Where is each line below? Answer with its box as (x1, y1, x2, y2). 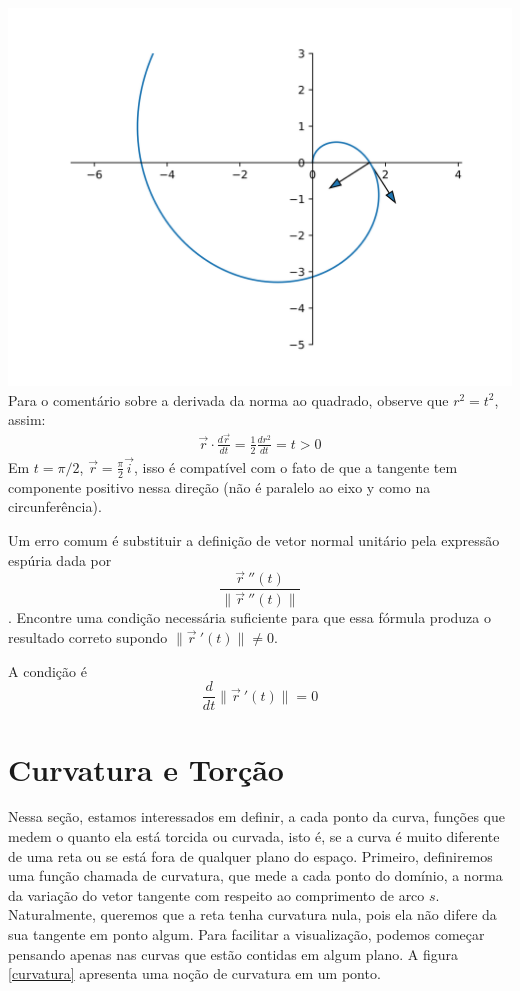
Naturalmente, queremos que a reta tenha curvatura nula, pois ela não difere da (8, 904, 497, 925)
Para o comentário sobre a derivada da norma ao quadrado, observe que (8, 389, 449, 410)
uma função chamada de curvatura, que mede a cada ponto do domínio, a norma (8, 865, 503, 886)
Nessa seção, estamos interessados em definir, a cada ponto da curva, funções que (8, 806, 505, 827)
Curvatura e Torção (8, 748, 284, 789)
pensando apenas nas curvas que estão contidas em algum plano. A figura (8, 943, 459, 964)
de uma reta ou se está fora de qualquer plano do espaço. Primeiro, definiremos (8, 845, 493, 866)
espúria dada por (8, 549, 112, 570)
